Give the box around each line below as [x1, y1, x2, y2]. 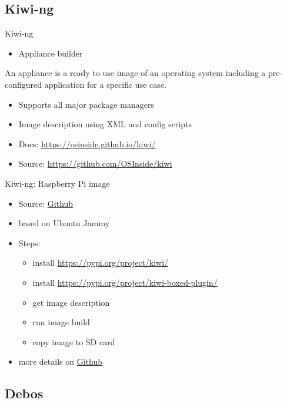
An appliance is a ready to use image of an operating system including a [5, 67, 266, 79]
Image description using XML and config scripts [18, 118, 192, 130]
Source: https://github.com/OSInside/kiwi [18, 157, 172, 170]
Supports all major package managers [18, 98, 154, 110]
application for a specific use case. [44, 78, 166, 90]
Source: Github [18, 197, 74, 209]
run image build [32, 316, 90, 328]
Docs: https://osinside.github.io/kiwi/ [18, 137, 156, 150]
